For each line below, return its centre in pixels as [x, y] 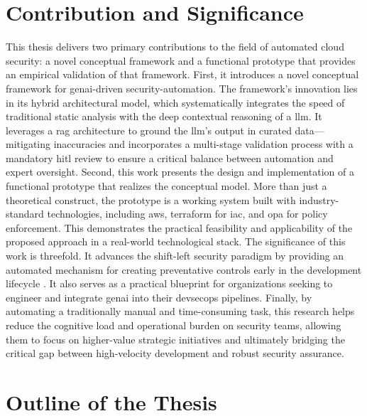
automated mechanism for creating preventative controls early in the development [184, 269]
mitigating [28, 144]
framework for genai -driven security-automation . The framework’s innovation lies [182, 88]
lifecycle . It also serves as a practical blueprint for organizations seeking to [169, 283]
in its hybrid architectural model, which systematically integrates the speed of [175, 102]
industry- [319, 199]
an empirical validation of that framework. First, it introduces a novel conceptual [182, 74]
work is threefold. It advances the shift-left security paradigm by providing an [175, 256]
